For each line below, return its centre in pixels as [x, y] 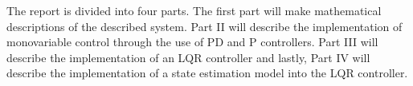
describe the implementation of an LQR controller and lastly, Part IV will [188, 57]
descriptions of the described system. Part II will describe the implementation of [204, 26]
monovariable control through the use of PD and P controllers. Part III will [192, 42]
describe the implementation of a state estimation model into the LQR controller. [207, 73]
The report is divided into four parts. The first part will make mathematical [194, 10]
